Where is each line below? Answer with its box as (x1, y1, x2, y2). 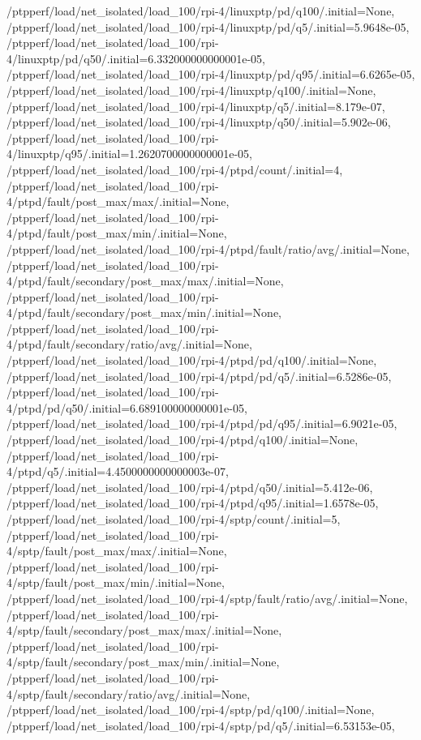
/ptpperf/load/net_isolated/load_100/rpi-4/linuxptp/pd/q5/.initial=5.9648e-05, (6, 18, 410, 35)
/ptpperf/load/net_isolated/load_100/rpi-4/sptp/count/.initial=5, (6, 511, 341, 527)
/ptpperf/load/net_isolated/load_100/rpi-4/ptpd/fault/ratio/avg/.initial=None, (6, 240, 410, 257)
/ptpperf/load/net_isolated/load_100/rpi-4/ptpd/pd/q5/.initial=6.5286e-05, (6, 367, 392, 384)
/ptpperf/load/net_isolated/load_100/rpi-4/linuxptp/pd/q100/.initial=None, (6, 2, 395, 19)
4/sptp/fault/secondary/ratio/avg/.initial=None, (6, 685, 251, 702)
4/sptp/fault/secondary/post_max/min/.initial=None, (6, 653, 280, 670)
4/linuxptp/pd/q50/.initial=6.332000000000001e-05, (6, 49, 265, 66)
